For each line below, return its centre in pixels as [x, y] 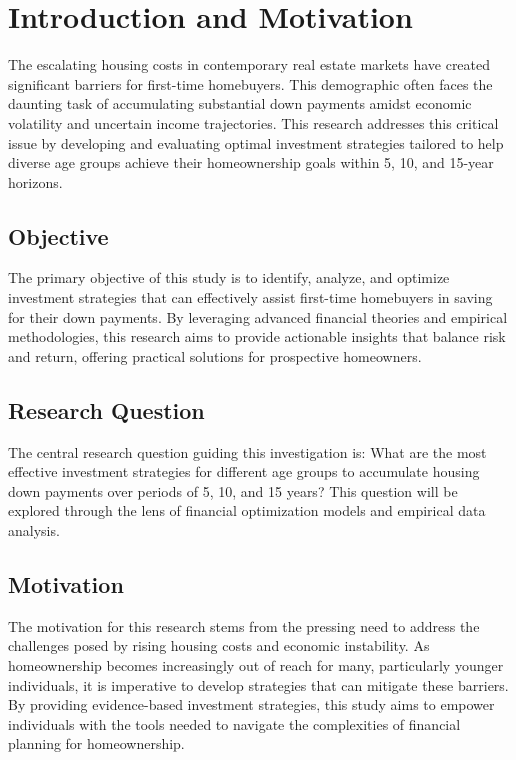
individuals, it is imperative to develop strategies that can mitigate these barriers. [258, 684]
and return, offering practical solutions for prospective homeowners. [215, 355]
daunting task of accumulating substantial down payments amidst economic [240, 103]
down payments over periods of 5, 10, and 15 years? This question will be [233, 490]
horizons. [35, 181]
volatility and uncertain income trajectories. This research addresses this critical [253, 122]
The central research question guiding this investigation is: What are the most [247, 451]
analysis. [34, 530]
